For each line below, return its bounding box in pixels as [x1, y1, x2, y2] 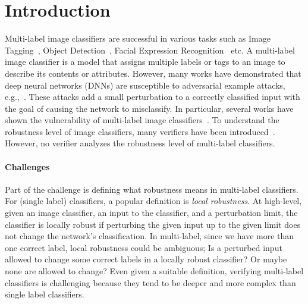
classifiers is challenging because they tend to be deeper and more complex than [5, 276, 296, 289]
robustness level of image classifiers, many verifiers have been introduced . [5, 125, 275, 137]
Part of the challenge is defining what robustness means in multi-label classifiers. [5, 183, 298, 195]
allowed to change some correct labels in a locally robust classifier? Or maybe [5, 253, 287, 265]
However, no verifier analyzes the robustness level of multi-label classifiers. [5, 137, 275, 149]
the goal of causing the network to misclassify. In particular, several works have [5, 102, 294, 114]
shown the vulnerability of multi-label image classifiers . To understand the [5, 114, 279, 126]
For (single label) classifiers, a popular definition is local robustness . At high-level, [5, 195, 302, 207]
